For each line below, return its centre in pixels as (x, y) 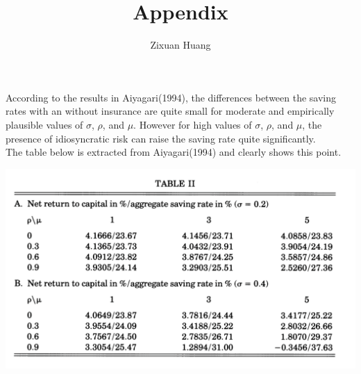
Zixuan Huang (180, 45)
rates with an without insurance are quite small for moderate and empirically (170, 111)
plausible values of (44, 124)
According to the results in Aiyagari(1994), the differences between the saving (171, 97)
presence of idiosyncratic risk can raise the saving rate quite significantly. (161, 138)
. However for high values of (193, 124)
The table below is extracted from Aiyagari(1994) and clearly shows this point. (174, 152)
